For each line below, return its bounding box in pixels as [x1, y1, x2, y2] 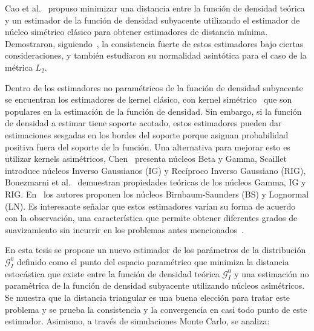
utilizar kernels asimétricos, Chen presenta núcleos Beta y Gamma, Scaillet [5, 152, 287, 165]
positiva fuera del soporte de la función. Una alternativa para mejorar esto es [5, 140, 290, 153]
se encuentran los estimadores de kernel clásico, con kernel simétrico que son [5, 93, 292, 106]
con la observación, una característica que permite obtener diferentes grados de [5, 211, 298, 224]
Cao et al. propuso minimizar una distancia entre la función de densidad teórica [5, 2, 305, 14]
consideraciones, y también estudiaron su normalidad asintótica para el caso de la [5, 49, 307, 62]
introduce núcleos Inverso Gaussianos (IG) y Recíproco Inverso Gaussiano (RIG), [5, 164, 306, 176]
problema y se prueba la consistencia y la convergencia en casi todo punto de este [5, 303, 307, 315]
